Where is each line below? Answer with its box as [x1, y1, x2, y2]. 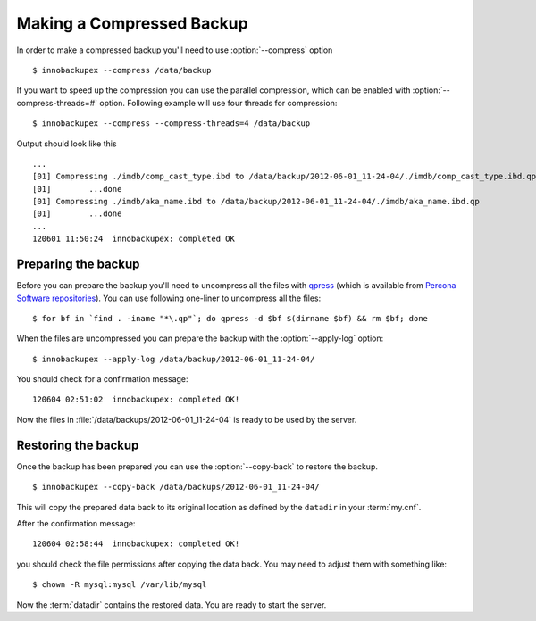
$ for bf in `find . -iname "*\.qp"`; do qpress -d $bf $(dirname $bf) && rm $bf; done [32, 313, 429, 323]
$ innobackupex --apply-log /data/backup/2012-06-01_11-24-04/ [32, 353, 315, 364]
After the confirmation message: [16, 517, 136, 528]
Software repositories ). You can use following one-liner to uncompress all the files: [16, 293, 322, 303]
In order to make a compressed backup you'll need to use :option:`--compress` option [16, 45, 333, 55]
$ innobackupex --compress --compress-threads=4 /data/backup [32, 119, 311, 128]
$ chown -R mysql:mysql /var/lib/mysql [32, 580, 207, 590]
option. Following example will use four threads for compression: [99, 97, 338, 108]
